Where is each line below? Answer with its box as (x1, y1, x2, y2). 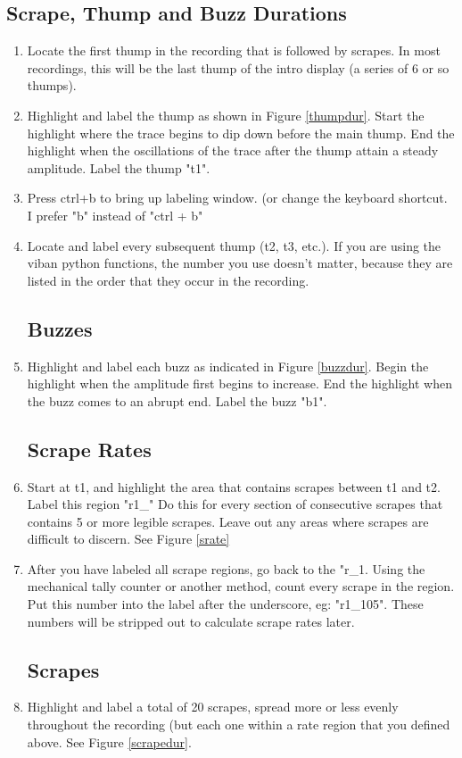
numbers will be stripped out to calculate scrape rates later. (27, 612, 355, 630)
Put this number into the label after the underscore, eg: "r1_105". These (27, 595, 424, 613)
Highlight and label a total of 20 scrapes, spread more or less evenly (27, 697, 399, 716)
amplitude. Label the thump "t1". (27, 158, 210, 177)
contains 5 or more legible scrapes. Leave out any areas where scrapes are (27, 512, 429, 530)
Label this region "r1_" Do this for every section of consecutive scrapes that (27, 495, 443, 513)
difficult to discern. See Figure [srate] (27, 529, 230, 548)
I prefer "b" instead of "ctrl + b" (27, 205, 203, 224)
